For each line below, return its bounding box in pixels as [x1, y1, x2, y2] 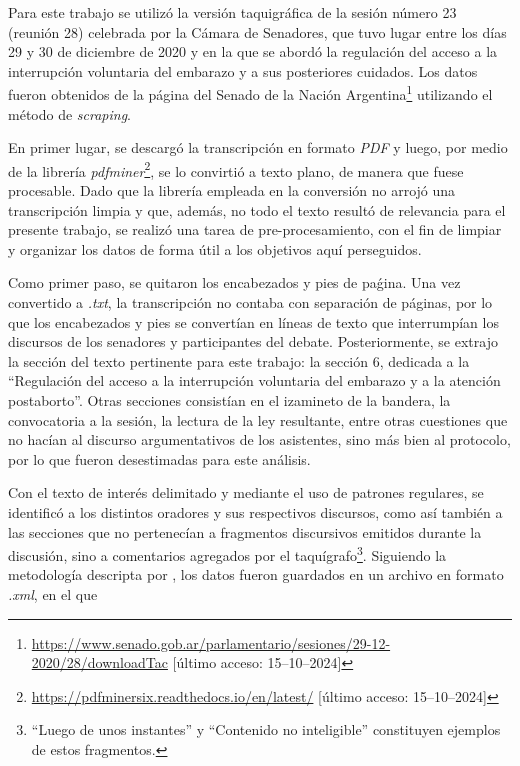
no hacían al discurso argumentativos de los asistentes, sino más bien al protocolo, [8, 429, 511, 450]
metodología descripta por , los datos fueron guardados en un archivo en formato [8, 564, 504, 585]
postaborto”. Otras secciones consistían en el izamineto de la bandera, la [8, 390, 451, 410]
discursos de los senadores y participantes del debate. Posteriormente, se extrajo [8, 331, 498, 352]
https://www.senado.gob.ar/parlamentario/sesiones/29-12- [31, 632, 391, 653]
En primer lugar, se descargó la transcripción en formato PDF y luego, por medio [8, 137, 508, 158]
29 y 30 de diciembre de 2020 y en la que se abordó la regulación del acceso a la [8, 41, 498, 62]
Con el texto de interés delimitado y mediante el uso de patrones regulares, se [8, 482, 484, 503]
